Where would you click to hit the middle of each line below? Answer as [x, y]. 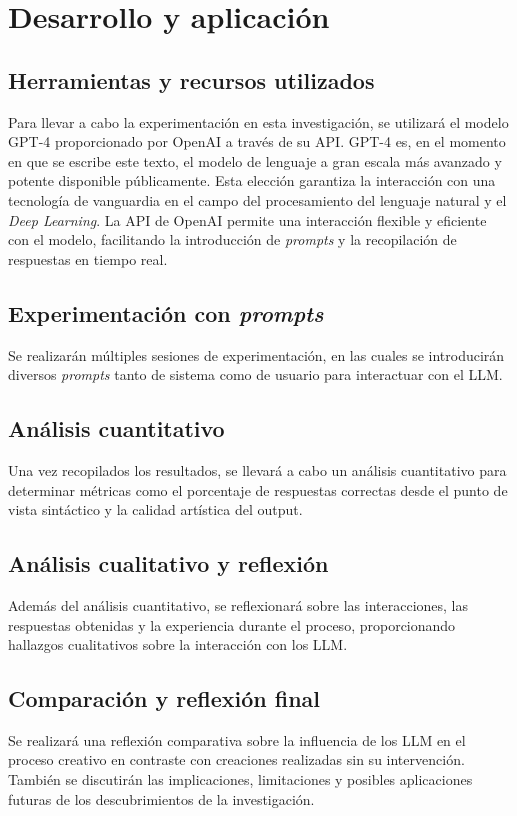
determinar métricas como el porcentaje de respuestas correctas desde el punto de [258, 489]
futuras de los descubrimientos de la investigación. [161, 798]
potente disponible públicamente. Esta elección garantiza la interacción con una [252, 180]
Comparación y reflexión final [164, 698]
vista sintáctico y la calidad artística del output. [155, 509]
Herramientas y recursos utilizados [191, 79]
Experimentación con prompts [166, 312]
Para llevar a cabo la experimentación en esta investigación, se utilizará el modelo [258, 121]
